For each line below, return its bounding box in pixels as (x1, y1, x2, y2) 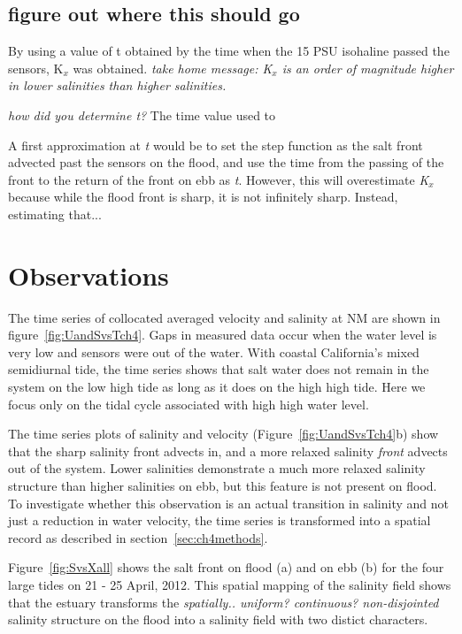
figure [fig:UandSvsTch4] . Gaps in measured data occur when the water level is (8, 325, 437, 344)
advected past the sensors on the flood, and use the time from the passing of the (8, 153, 444, 172)
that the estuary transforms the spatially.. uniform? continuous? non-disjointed (8, 592, 439, 611)
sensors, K (8, 58, 64, 77)
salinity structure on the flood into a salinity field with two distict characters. (8, 610, 428, 629)
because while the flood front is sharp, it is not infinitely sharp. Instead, (8, 187, 398, 206)
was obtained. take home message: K (73, 58, 273, 77)
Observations (8, 256, 169, 293)
